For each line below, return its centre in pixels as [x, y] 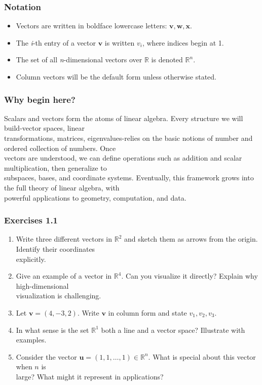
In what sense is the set [52, 330]
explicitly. [31, 259]
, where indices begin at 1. [183, 42]
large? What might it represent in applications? [90, 376]
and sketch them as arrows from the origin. [191, 239]
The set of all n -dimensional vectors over [79, 60]
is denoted [167, 60]
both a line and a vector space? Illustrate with [173, 330]
